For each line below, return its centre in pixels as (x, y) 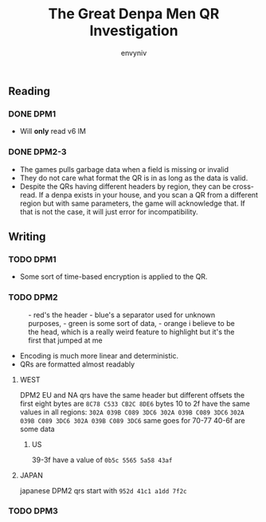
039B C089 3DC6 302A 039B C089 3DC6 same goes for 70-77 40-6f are (132, 420)
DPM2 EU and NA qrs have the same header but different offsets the (132, 394)
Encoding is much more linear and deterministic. (99, 355)
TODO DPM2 (33, 297)
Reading (29, 91)
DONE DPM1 (32, 114)
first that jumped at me (65, 340)
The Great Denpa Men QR (134, 14)
